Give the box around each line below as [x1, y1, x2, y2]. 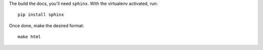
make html [18, 34, 41, 40]
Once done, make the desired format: [9, 22, 84, 29]
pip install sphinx [18, 12, 64, 17]
